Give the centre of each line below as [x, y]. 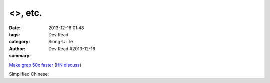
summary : [20, 56]
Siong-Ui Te [61, 42]
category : [20, 42]
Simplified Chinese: [29, 74]
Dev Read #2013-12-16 [72, 49]
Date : [15, 28]
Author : [17, 49]
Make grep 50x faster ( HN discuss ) [45, 65]
